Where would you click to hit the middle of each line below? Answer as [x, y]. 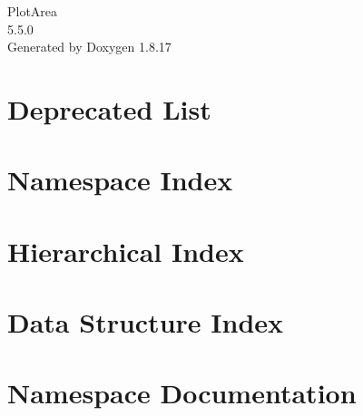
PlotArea [33, 11]
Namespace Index [120, 180]
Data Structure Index [146, 322]
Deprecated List [109, 108]
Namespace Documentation [182, 393]
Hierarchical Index [126, 251]
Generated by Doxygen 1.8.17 [89, 47]
